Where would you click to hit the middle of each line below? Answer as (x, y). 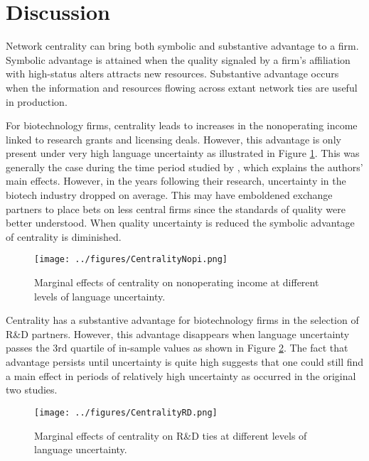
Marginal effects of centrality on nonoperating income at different (177, 282)
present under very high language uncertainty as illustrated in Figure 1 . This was (183, 153)
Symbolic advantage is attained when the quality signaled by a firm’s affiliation (178, 59)
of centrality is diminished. (64, 236)
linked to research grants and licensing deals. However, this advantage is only (173, 139)
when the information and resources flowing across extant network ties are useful (182, 87)
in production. (37, 101)
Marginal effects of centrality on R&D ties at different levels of (171, 435)
